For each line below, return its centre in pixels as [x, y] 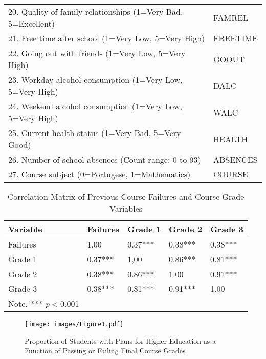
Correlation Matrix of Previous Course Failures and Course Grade [126, 197]
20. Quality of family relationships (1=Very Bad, [96, 12]
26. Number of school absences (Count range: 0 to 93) [105, 159]
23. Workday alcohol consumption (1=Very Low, [95, 80]
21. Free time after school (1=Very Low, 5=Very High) [107, 38]
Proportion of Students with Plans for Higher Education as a [120, 340]
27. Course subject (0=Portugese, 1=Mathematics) [99, 174]
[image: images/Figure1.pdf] [74, 324]
